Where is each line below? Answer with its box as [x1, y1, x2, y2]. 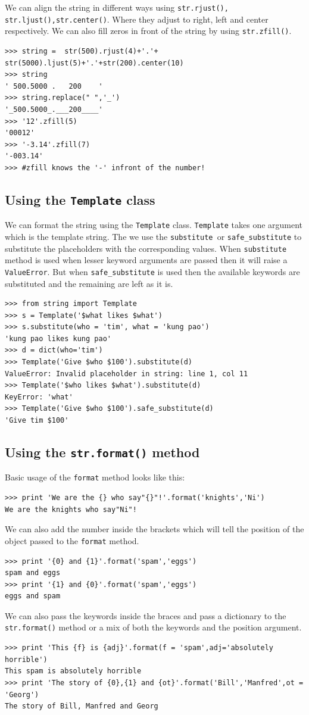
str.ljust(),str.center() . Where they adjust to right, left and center [5, 13, 269, 25]
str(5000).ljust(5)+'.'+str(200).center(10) [5, 58, 184, 67]
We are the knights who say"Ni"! [5, 505, 137, 514]
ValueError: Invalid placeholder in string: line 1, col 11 [5, 369, 248, 378]
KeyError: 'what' [5, 392, 73, 401]
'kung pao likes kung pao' [5, 334, 111, 343]
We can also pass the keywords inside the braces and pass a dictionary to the [5, 609, 286, 622]
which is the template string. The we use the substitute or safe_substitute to [5, 230, 302, 242]
